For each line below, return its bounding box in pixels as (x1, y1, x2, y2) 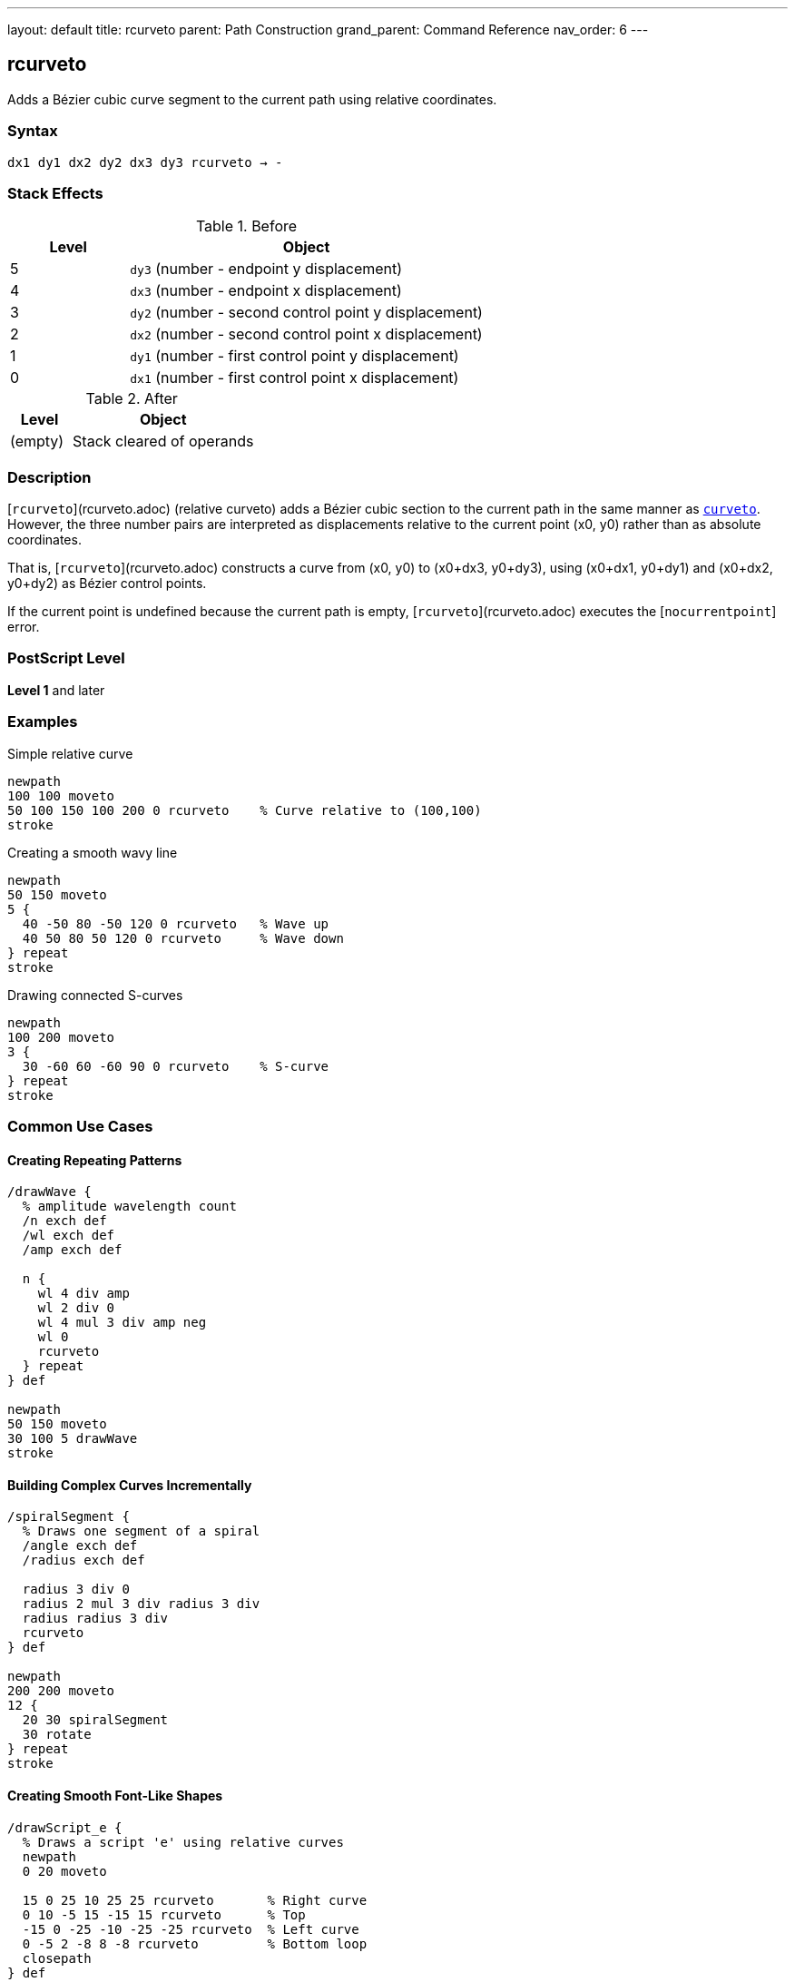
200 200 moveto (7, 1683, 115, 1699)
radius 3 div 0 (22, 1582, 130, 1597)
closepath (22, 1950, 92, 1966)
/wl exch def (22, 1228, 115, 1243)
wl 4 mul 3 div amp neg (37, 1315, 207, 1330)
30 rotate (22, 1727, 92, 1742)
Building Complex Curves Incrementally (7, 1477, 252, 1493)
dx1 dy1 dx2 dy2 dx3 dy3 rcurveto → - (7, 154, 283, 170)
